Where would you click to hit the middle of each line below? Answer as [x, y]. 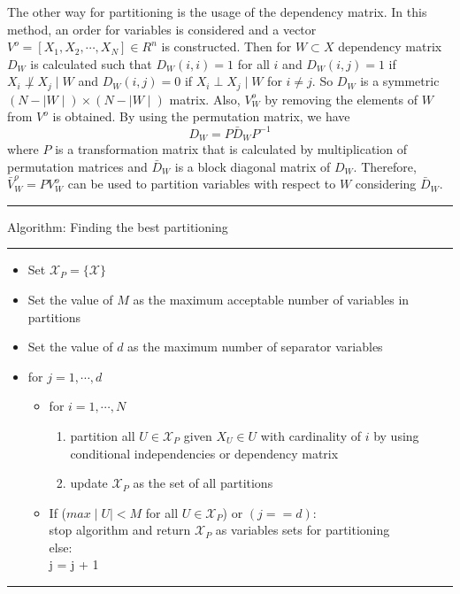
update [89, 483]
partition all [103, 435]
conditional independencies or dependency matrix [204, 453]
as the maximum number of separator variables [255, 347]
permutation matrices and [77, 166]
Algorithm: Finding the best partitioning [118, 226]
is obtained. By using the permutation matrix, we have [201, 116]
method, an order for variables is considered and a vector [162, 29]
